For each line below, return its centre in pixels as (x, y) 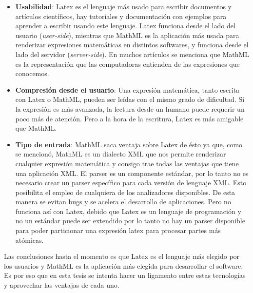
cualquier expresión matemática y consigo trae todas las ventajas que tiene (127, 163)
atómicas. (29, 240)
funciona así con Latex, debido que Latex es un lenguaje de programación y (128, 211)
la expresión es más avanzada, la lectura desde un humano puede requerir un (130, 108)
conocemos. (32, 73)
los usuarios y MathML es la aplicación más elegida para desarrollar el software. (124, 265)
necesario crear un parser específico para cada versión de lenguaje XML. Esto (131, 183)
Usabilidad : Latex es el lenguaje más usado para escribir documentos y (123, 6)
